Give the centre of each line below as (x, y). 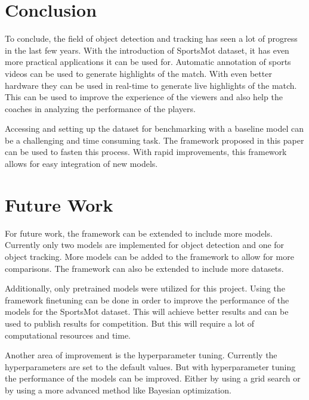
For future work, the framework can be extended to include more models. (139, 233)
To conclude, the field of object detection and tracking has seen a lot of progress (151, 38)
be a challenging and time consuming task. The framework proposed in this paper (154, 140)
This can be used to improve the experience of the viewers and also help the (144, 97)
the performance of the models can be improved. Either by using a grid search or (153, 378)
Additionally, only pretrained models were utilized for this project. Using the (145, 288)
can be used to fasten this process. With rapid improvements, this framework (146, 152)
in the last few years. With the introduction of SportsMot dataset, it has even (147, 50)
